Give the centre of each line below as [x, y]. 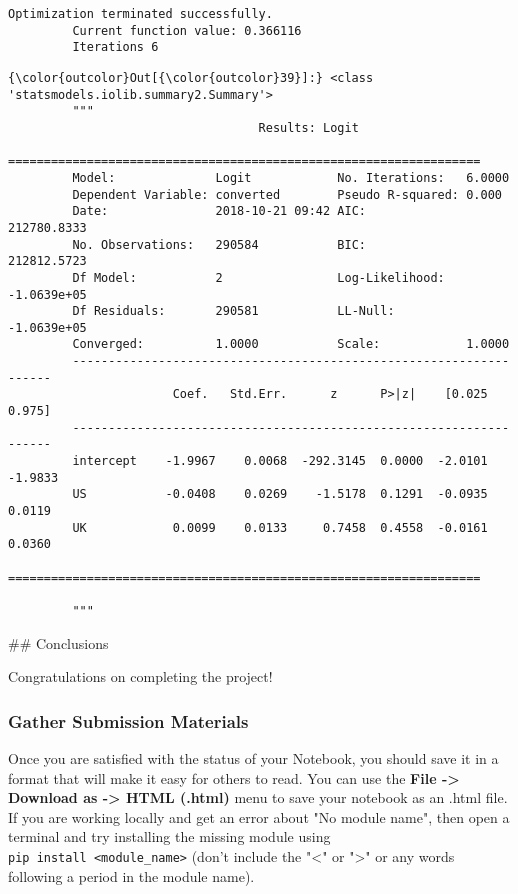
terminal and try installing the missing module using [169, 836]
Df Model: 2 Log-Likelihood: [258, 277]
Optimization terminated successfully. [140, 14]
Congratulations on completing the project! [140, 676]
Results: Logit [308, 127]
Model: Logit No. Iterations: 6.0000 [291, 177]
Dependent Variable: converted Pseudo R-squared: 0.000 [287, 194]
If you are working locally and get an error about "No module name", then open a [259, 816]
